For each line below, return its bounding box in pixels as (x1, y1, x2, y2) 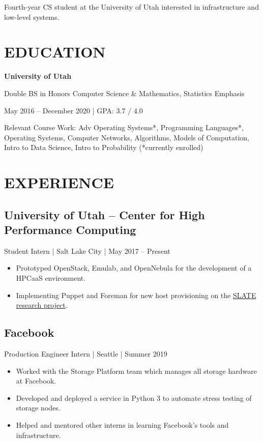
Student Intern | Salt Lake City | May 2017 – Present (4, 245, 170, 256)
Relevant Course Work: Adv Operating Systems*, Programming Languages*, (4, 122, 244, 133)
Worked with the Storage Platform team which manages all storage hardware (16, 365, 257, 376)
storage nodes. (16, 402, 61, 413)
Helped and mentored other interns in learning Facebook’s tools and (16, 419, 229, 430)
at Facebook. (16, 375, 56, 386)
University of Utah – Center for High (4, 207, 205, 222)
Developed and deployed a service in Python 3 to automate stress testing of (16, 392, 252, 403)
